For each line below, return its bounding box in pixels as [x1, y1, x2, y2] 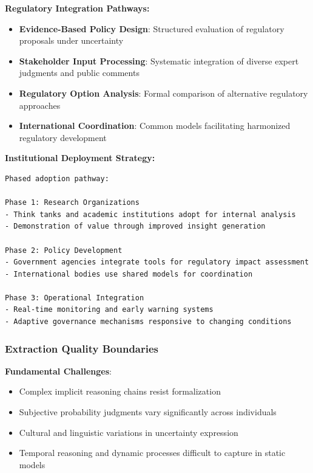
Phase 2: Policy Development [5, 246, 123, 255]
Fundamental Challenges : [5, 364, 112, 377]
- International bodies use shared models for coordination [5, 269, 253, 278]
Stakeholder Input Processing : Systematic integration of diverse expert [19, 54, 299, 67]
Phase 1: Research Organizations [5, 198, 140, 207]
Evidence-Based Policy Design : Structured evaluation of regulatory [19, 22, 284, 35]
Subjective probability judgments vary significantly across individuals [19, 406, 277, 418]
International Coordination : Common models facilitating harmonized [19, 119, 291, 132]
